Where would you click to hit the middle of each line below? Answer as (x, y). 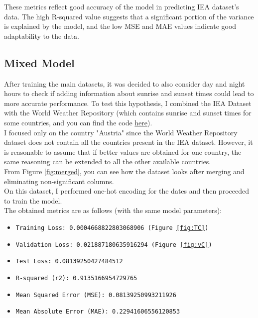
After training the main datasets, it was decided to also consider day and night (125, 83)
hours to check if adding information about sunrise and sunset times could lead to (129, 93)
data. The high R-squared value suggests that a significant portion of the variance (129, 16)
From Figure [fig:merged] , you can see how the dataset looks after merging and (124, 171)
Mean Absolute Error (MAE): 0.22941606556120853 (98, 312)
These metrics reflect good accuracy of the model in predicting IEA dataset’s (122, 6)
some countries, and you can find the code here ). (78, 122)
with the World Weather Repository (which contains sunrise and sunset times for (128, 113)
